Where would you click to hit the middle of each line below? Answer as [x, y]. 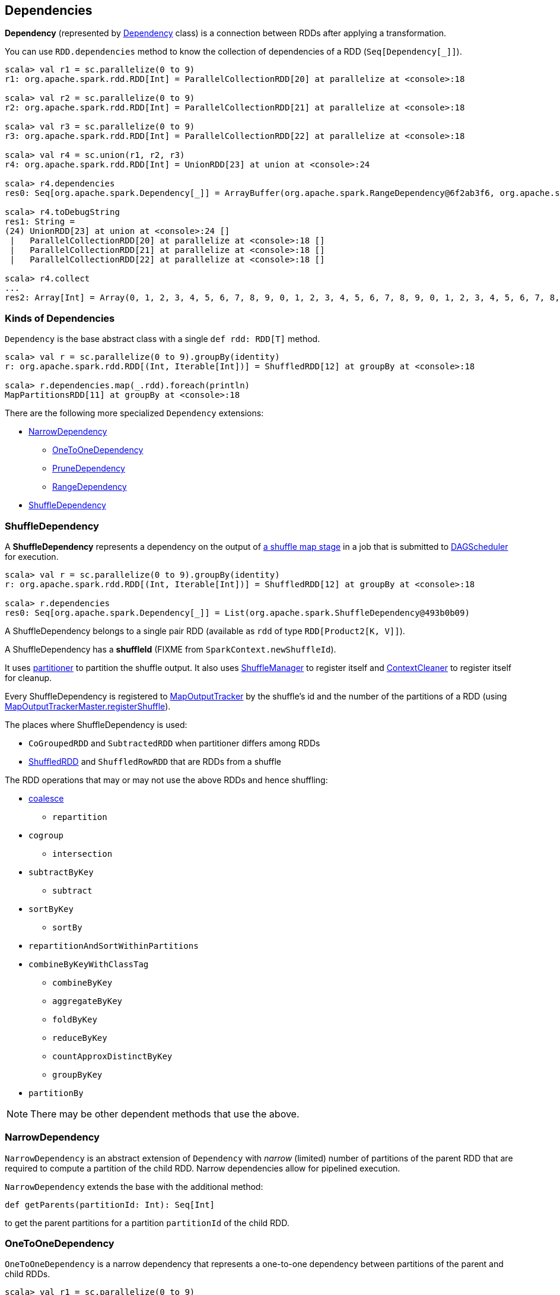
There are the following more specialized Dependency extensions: [134, 413]
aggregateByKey [87, 1001]
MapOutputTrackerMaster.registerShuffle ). [88, 706]
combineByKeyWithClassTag [89, 964]
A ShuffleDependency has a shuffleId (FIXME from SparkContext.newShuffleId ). [171, 649]
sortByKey [51, 909]
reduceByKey [80, 1038]
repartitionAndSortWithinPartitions [114, 946]
